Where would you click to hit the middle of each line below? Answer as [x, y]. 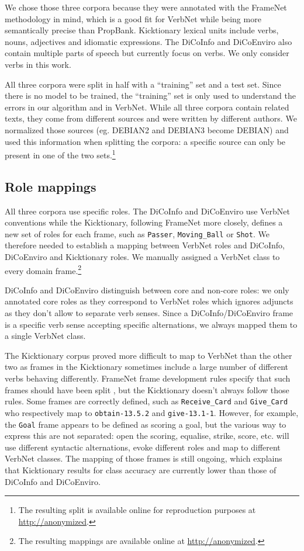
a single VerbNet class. [45, 336]
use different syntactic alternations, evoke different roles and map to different [143, 447]
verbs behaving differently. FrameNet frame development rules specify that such [148, 378]
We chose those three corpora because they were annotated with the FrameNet [146, 7]
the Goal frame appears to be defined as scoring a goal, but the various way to [146, 424]
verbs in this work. [38, 64]
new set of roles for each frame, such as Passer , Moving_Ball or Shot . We [137, 233]
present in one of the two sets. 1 [60, 154]
